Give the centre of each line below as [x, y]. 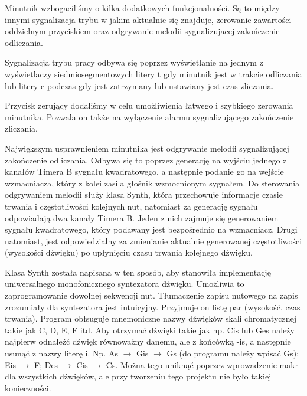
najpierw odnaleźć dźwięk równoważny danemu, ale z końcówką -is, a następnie [148, 341]
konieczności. [28, 387]
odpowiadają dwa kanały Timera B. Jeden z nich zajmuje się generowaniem [142, 217]
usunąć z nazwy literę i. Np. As [61, 353]
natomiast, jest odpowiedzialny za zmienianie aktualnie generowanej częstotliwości [153, 240]
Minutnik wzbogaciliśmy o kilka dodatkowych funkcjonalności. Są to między [142, 8]
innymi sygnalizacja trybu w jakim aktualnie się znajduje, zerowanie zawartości [148, 19]
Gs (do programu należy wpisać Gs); [233, 353]
